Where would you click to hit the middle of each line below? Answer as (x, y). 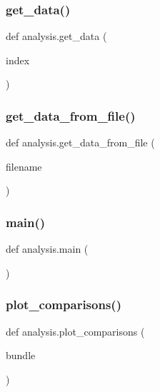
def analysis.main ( (47, 249)
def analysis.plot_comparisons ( (75, 331)
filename (24, 166)
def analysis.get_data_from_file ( (80, 142)
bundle (21, 355)
